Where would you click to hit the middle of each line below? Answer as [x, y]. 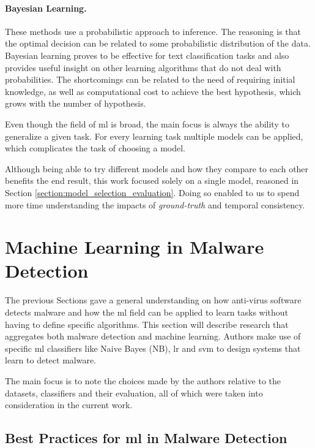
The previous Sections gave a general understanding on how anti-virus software [153, 300]
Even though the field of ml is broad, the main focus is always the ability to [147, 123]
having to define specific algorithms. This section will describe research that [147, 324]
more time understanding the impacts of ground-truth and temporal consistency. [155, 204]
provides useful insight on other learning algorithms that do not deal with [143, 67]
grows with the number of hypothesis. [76, 103]
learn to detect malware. [51, 360]
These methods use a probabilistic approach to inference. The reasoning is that [153, 31]
